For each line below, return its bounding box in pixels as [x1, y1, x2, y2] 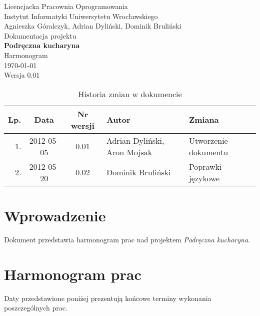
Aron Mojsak [106, 146, 152, 158]
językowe [188, 172, 220, 184]
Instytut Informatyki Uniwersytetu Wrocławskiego [4, 11, 158, 21]
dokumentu [188, 146, 228, 158]
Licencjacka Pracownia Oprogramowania [4, 1, 128, 11]
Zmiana [188, 114, 219, 126]
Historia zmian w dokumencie [78, 88, 182, 100]
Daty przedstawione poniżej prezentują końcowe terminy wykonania [4, 292, 211, 303]
